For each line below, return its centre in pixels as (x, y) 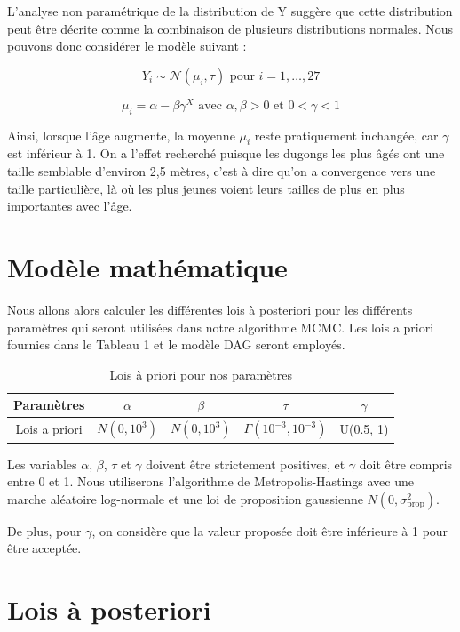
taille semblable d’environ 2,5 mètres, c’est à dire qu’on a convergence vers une (222, 171)
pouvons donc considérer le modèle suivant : (127, 46)
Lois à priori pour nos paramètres (201, 374)
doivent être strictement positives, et (246, 464)
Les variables (42, 464)
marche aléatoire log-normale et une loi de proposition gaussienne (185, 498)
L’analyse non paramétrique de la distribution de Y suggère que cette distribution (230, 11)
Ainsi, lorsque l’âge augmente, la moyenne (121, 135)
